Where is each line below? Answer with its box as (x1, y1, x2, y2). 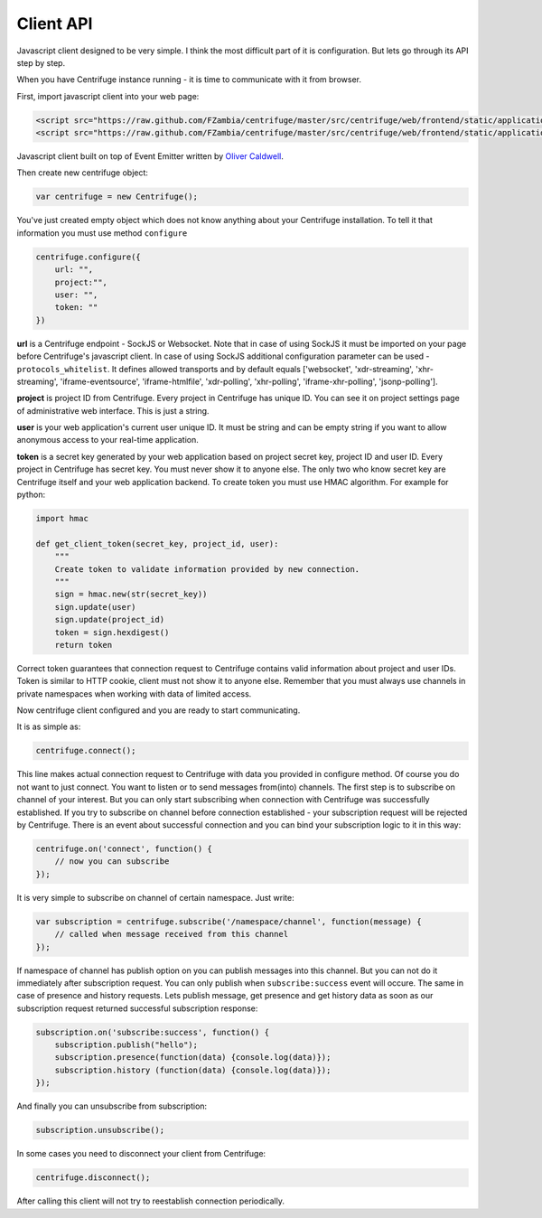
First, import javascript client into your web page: (16, 90, 200, 101)
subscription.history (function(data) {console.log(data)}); (54, 1064, 332, 1075)
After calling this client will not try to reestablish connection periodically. (16, 1195, 285, 1206)
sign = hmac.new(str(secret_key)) (54, 589, 208, 600)
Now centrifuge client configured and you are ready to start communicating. (16, 705, 301, 716)
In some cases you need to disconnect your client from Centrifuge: (16, 1148, 266, 1159)
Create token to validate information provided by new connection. (54, 564, 360, 574)
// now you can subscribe (54, 857, 170, 867)
